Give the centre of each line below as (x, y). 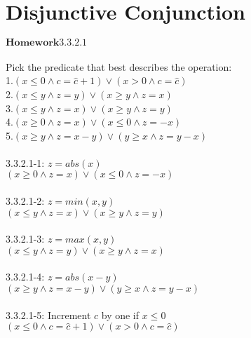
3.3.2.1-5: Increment (48, 315)
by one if (120, 315)
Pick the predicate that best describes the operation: (119, 66)
